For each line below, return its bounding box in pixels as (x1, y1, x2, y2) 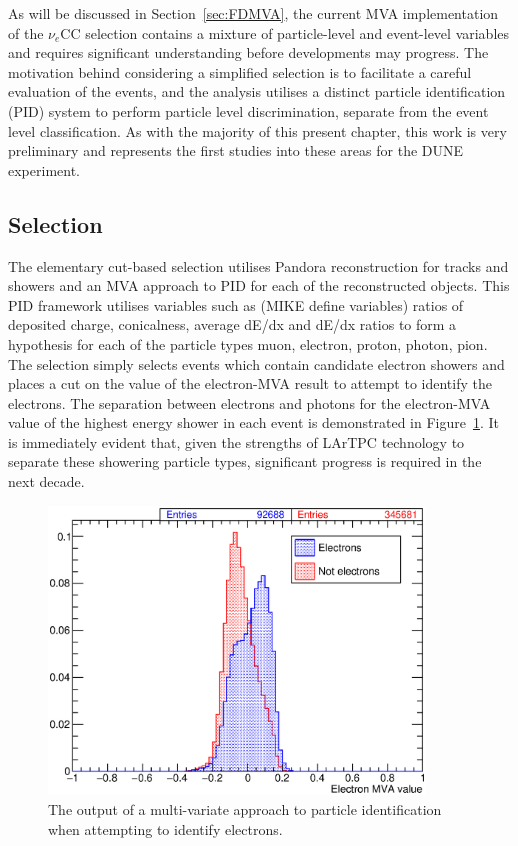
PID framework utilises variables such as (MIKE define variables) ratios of (8, 294, 464, 315)
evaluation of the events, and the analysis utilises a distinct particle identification (8, 81, 506, 102)
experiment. (8, 159, 80, 180)
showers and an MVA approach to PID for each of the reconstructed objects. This (8, 275, 510, 296)
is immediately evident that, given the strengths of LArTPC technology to (8, 431, 465, 452)
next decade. (8, 471, 85, 492)
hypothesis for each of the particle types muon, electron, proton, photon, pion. (8, 333, 488, 354)
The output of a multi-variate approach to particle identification (48, 798, 442, 819)
